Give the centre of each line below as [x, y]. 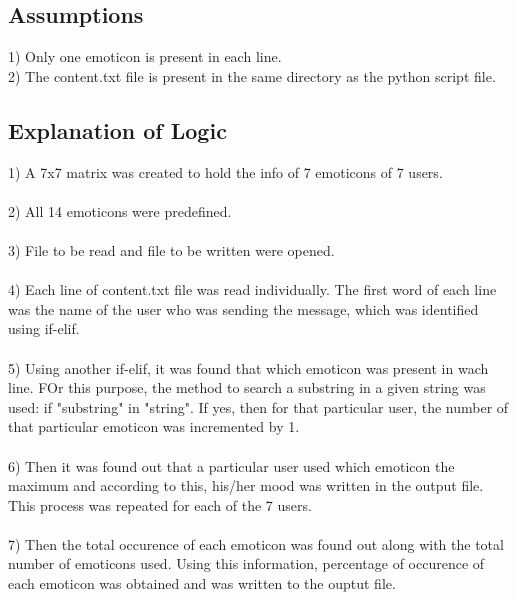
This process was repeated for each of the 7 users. [160, 504]
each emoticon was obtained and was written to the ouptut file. [202, 583]
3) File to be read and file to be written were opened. [171, 249]
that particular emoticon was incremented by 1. [154, 426]
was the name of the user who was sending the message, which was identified [243, 308]
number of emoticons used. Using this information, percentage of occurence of [246, 563]
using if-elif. [44, 328]
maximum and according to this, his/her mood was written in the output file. [246, 485]
